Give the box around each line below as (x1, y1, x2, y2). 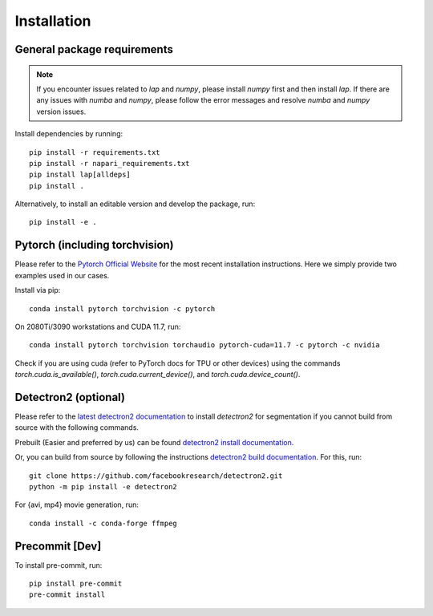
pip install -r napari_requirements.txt (29, 159, 190, 168)
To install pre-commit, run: (14, 560, 103, 569)
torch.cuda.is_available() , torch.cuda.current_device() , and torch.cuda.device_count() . (14, 370, 301, 379)
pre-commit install (29, 590, 106, 599)
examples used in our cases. (14, 270, 110, 280)
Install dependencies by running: (14, 129, 123, 139)
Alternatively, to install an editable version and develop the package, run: (14, 199, 256, 209)
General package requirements (14, 43, 174, 56)
